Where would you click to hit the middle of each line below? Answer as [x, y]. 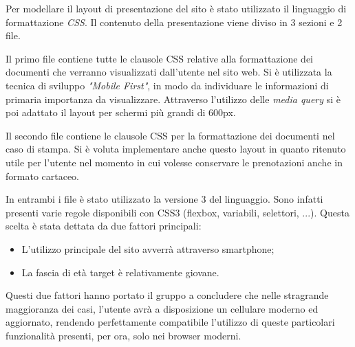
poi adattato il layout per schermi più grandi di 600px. [121, 112]
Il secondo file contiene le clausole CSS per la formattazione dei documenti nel [170, 135]
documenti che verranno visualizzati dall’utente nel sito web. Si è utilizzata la [169, 72]
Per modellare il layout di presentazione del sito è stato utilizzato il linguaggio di [176, 8]
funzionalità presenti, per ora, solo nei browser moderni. [123, 335]
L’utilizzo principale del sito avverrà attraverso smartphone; [148, 248]
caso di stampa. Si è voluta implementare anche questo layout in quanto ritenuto [176, 149]
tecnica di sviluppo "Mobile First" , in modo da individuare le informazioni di [167, 85]
